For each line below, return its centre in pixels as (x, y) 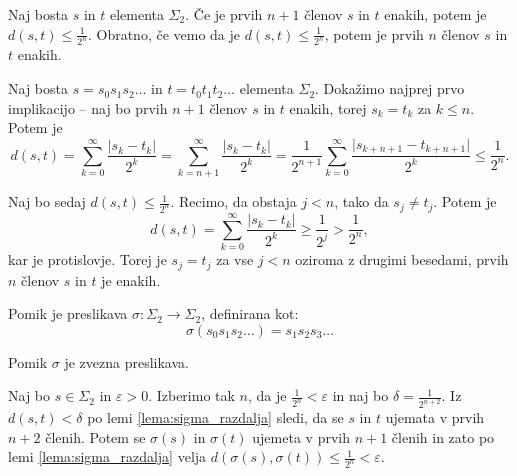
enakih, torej (328, 107)
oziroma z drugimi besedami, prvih (402, 259)
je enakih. (131, 279)
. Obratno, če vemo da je (164, 33)
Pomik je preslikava (68, 313)
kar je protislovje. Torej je (87, 259)
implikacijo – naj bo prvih (88, 107)
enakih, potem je (435, 14)
